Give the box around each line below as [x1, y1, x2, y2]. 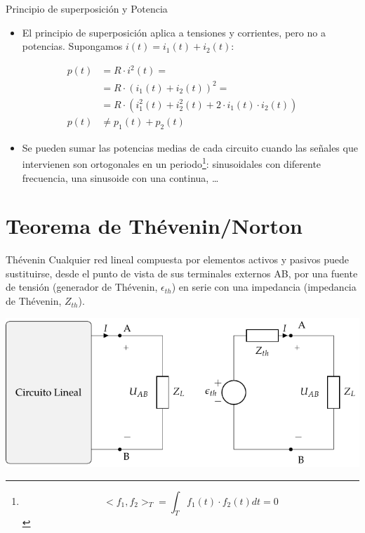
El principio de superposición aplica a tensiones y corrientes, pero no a [22, 25, 326, 39]
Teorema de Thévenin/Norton [6, 211, 303, 240]
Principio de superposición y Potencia [6, 1, 168, 15]
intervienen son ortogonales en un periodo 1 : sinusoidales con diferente [22, 154, 321, 171]
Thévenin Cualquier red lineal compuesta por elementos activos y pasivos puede [6, 252, 349, 267]
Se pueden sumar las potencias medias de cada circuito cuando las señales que [22, 140, 358, 154]
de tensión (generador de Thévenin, [6, 279, 158, 294]
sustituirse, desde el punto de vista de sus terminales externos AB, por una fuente [6, 265, 358, 280]
